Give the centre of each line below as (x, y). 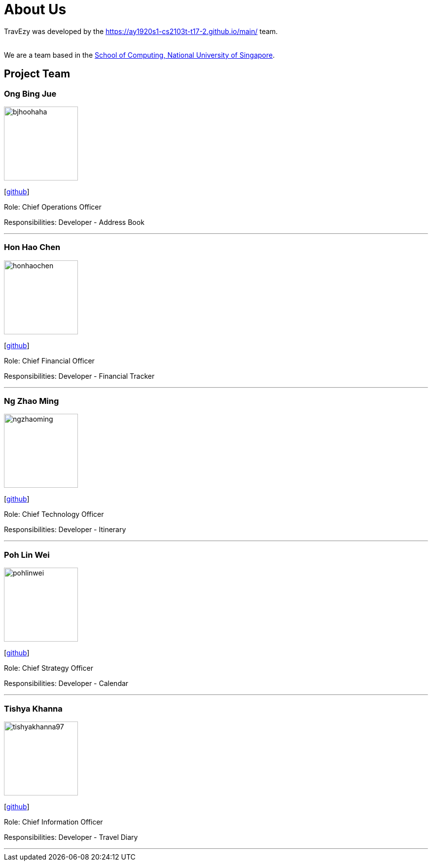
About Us (35, 9)
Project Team (37, 74)
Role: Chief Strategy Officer (49, 668)
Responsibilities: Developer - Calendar (66, 684)
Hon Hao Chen (32, 247)
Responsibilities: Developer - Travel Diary (71, 837)
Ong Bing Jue (30, 93)
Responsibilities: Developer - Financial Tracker (79, 376)
